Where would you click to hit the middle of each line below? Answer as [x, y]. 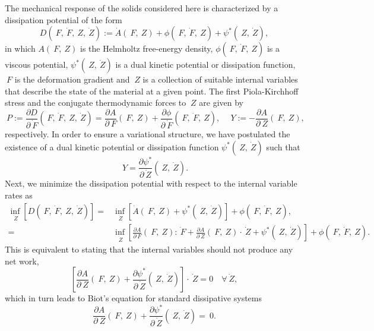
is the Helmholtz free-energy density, [147, 48]
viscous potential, [37, 64]
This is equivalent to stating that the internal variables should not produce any [149, 249]
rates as [19, 195]
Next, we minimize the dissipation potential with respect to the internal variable [151, 183]
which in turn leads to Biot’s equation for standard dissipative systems [133, 298]
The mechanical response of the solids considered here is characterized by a [142, 8]
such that [283, 146]
